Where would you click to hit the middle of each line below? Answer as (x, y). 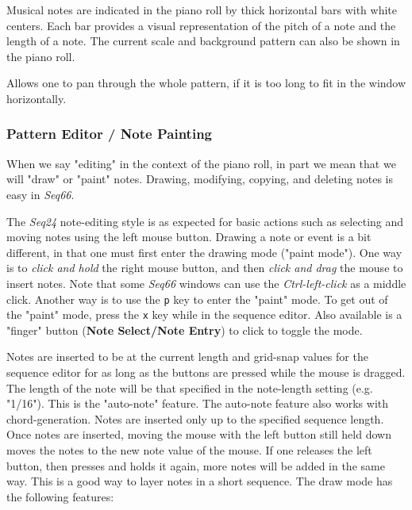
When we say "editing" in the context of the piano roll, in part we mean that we (201, 163)
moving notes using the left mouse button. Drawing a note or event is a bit (189, 237)
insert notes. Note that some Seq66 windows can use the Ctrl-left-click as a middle (206, 283)
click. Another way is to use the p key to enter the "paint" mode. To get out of (197, 299)
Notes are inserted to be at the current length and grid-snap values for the (187, 357)
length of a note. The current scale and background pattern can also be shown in (203, 41)
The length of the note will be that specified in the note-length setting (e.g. (190, 387)
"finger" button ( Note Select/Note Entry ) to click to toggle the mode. (185, 330)
